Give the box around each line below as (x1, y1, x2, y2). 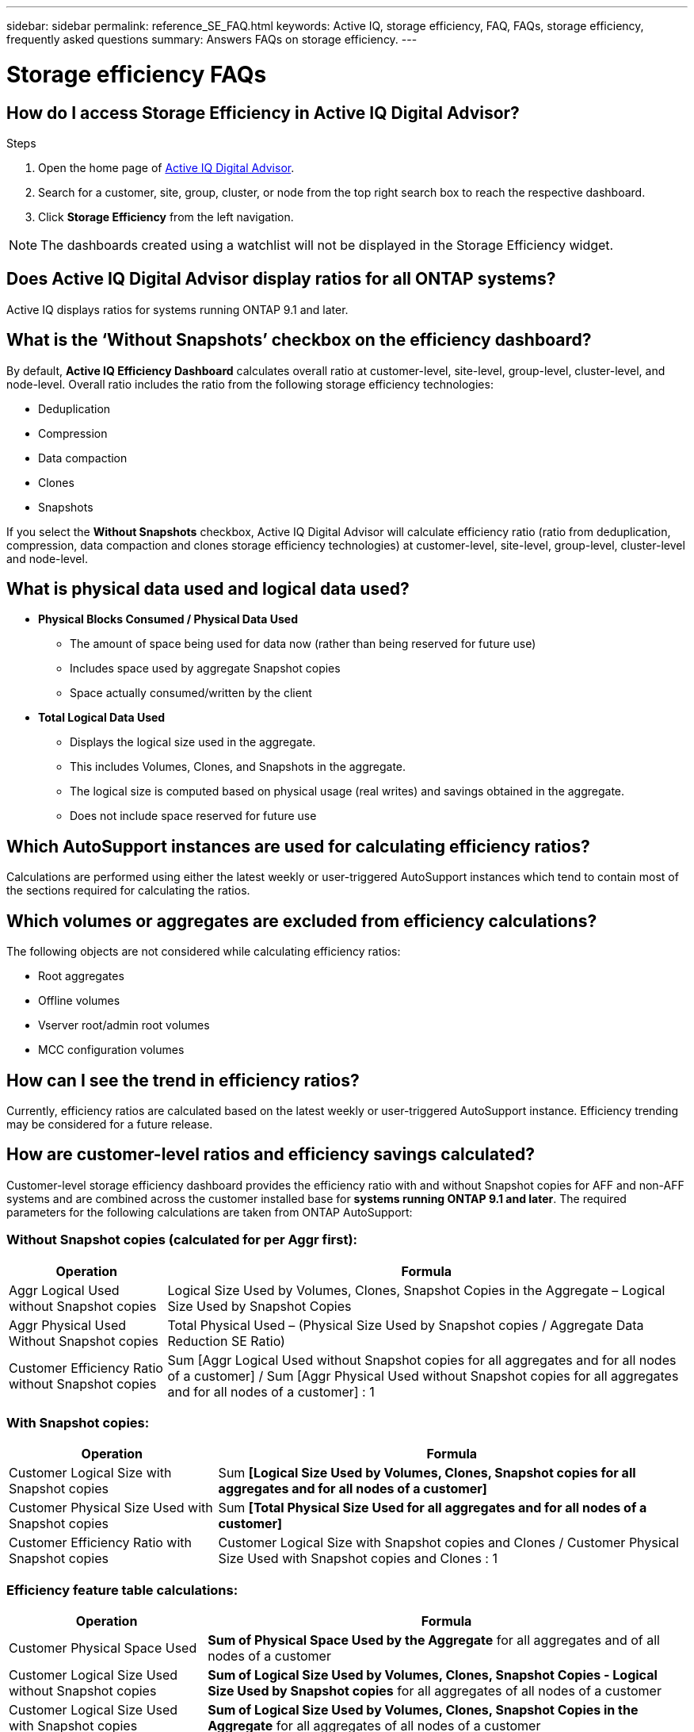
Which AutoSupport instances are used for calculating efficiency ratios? (6, 836, 590, 856)
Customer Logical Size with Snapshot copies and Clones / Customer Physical (218, 1535, 679, 1551)
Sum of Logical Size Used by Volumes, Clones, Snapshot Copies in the (208, 1702, 639, 1719)
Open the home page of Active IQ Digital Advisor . (38, 160, 295, 174)
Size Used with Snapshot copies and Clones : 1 (218, 1550, 498, 1567)
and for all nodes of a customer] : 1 (167, 1383, 375, 1400)
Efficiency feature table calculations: (6, 1581, 238, 1598)
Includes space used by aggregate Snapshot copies (70, 661, 341, 676)
